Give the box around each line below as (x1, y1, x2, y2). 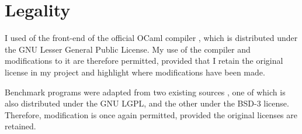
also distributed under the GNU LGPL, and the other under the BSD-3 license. (5, 97, 289, 109)
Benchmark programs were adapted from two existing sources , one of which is (5, 85, 286, 98)
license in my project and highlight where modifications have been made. (5, 66, 265, 78)
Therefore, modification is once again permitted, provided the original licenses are (5, 108, 297, 121)
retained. (5, 120, 36, 132)
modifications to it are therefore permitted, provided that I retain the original (5, 54, 283, 67)
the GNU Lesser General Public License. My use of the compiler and (5, 43, 251, 55)
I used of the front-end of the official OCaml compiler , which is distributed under (5, 32, 298, 44)
